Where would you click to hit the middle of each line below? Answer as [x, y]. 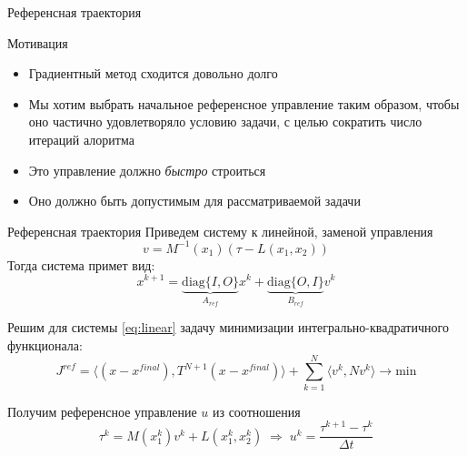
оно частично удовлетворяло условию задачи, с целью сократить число [225, 122]
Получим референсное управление [102, 411]
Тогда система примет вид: [81, 264]
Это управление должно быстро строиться [147, 170]
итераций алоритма [81, 139]
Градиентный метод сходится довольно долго [153, 73]
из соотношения [256, 411]
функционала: [45, 345]
